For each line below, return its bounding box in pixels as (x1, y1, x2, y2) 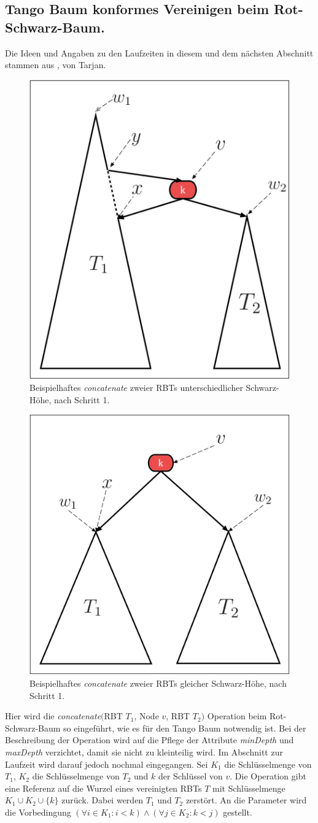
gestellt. (223, 805, 252, 818)
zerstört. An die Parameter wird (185, 794, 307, 806)
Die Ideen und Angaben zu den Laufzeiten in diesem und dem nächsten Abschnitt (5, 46, 314, 59)
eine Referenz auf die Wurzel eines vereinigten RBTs (5, 781, 202, 794)
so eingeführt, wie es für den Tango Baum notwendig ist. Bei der (63, 721, 306, 734)
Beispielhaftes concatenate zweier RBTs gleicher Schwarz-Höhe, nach (29, 676, 287, 689)
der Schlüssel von (158, 770, 223, 782)
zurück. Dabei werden (61, 794, 144, 806)
